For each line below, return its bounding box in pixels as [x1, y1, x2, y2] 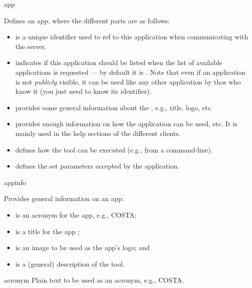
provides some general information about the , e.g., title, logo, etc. [15, 102, 213, 112]
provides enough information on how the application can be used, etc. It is [15, 119, 237, 129]
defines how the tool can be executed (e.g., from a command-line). [15, 144, 213, 154]
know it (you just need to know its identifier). [15, 86, 152, 96]
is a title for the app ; [15, 226, 80, 236]
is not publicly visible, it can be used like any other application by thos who [15, 76, 241, 86]
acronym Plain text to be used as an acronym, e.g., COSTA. [4, 275, 184, 285]
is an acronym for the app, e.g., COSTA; [15, 209, 137, 220]
